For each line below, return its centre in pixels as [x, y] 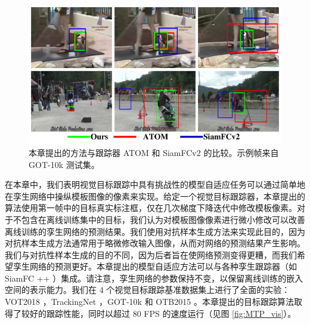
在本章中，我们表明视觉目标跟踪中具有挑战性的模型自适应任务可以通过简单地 [155, 184]
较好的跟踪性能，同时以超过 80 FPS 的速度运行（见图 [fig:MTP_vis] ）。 [159, 313]
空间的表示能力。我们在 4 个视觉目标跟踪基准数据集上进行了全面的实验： [148, 290]
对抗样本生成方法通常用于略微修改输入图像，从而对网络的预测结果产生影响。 [155, 243]
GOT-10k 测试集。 [64, 164]
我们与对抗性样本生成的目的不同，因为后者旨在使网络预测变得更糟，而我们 [151, 254]
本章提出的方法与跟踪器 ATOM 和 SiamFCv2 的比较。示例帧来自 [154, 152]
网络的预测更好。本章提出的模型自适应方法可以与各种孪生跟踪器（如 [163, 266]
